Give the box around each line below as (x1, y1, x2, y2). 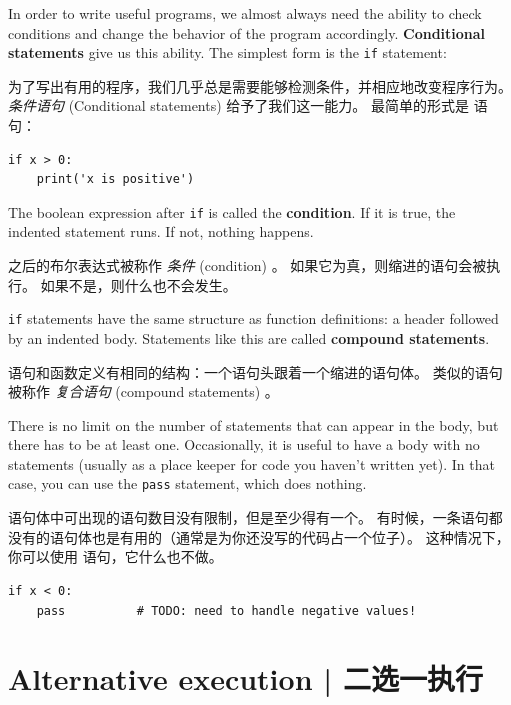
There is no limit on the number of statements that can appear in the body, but (8, 414, 499, 435)
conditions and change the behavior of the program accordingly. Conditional (8, 22, 486, 43)
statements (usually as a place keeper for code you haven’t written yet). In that (8, 453, 495, 474)
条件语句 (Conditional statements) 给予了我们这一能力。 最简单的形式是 (8, 95, 469, 116)
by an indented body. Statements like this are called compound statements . (8, 327, 490, 348)
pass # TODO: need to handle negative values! (36, 603, 417, 618)
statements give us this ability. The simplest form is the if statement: (8, 42, 447, 63)
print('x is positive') (36, 172, 195, 187)
